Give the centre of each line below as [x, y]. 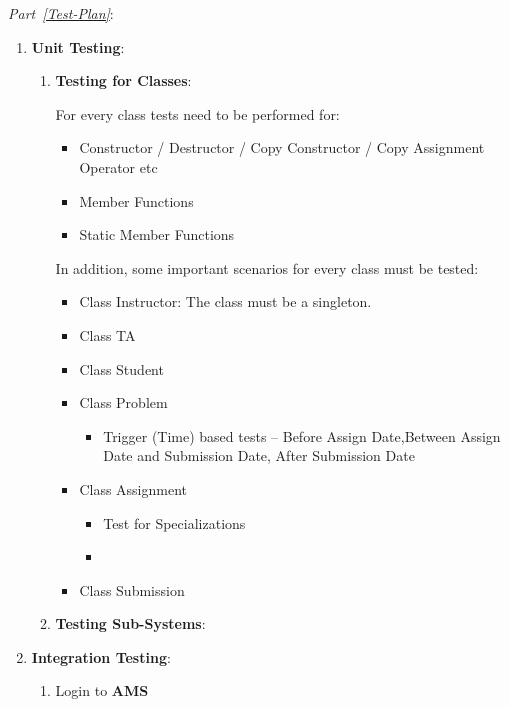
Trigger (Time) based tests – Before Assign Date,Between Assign [302, 435]
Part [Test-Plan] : [61, 13]
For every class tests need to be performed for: [197, 113]
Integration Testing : [101, 656]
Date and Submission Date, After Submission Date [259, 455]
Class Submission [132, 589]
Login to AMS [102, 690]
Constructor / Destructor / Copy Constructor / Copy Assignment [282, 147]
